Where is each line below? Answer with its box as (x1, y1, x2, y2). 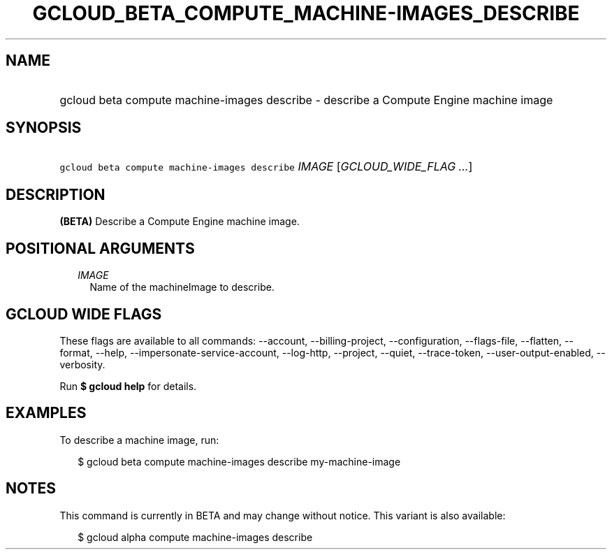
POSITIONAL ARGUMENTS (6, 239, 195, 257)
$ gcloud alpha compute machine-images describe (78, 531, 313, 543)
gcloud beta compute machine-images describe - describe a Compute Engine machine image (59, 92, 553, 107)
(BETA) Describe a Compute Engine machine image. (59, 215, 300, 228)
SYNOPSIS (6, 119, 82, 137)
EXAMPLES (6, 404, 87, 422)
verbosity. (59, 358, 105, 370)
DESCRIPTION (6, 185, 105, 203)
